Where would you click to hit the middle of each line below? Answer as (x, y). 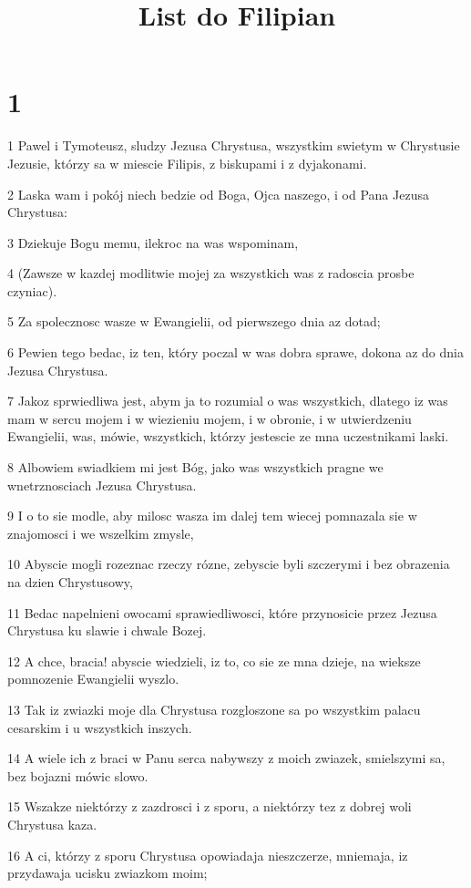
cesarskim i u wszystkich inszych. (100, 727)
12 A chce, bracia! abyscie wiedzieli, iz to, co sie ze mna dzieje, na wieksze (214, 661)
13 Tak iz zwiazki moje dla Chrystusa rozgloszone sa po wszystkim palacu (214, 709)
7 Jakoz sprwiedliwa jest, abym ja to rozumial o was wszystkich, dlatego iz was (228, 401)
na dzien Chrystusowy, (70, 582)
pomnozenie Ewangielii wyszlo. (93, 679)
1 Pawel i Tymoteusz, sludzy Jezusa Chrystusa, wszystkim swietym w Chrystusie (234, 145)
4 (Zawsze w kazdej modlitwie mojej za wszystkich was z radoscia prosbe (211, 273)
